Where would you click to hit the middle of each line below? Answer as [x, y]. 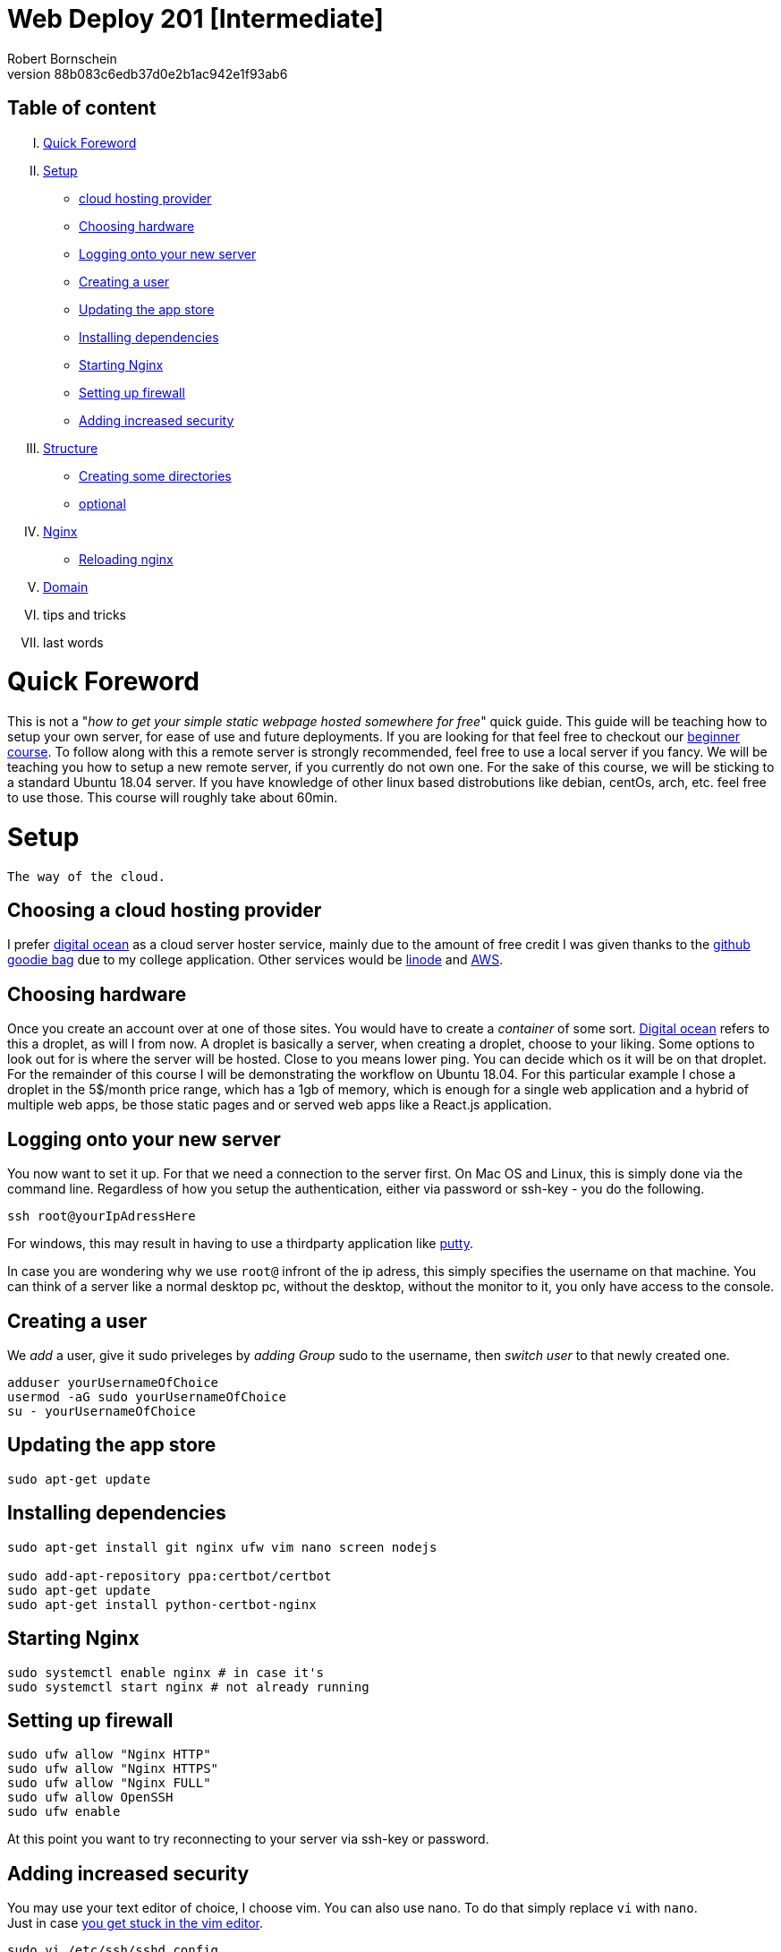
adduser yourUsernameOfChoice [113, 1382]
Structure [71, 448]
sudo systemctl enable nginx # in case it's [166, 1672]
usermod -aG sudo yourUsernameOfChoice [147, 1396]
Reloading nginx [126, 559]
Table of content [82, 108]
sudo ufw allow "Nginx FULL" [109, 1783]
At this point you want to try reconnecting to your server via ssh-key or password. [248, 1839]
